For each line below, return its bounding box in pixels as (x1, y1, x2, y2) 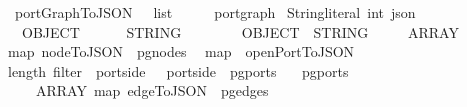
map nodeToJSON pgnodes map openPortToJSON (8, 41, 355, 62)
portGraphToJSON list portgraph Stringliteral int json (14, 2, 416, 22)
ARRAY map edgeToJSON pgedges (35, 80, 269, 101)
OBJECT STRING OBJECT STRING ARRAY (21, 21, 459, 42)
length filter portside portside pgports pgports (8, 60, 349, 81)
